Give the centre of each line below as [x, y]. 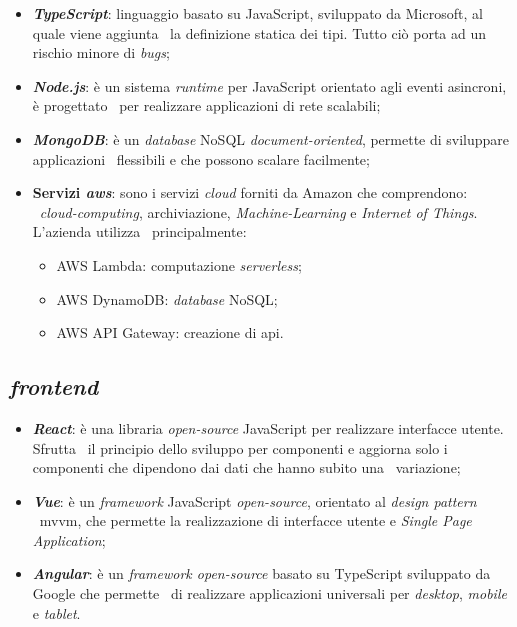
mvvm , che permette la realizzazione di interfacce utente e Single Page [255, 520]
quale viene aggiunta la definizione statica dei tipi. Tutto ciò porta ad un [259, 32]
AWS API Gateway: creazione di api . [170, 332]
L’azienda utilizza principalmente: [139, 231]
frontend [54, 386]
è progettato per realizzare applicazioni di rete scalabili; [206, 105]
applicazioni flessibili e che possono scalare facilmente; [201, 158]
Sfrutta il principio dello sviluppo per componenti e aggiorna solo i [240, 447]
